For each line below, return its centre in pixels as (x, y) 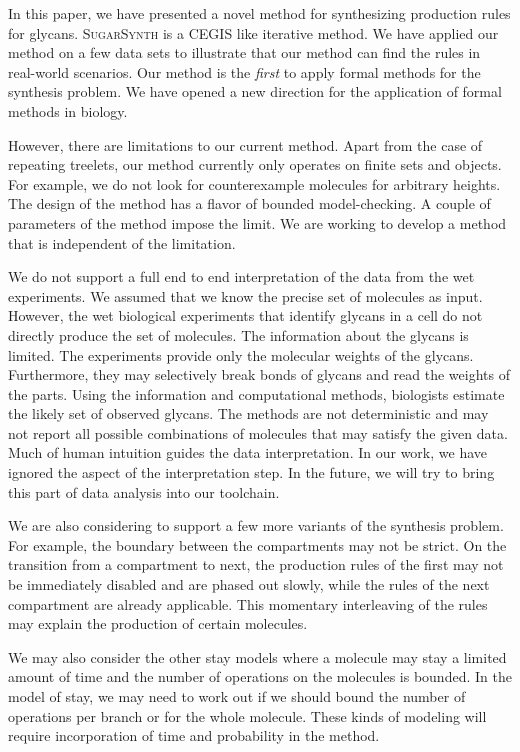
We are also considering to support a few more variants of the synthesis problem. (256, 525)
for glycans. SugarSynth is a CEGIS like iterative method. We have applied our (253, 32)
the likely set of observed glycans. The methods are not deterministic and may (248, 413)
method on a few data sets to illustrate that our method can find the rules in (244, 52)
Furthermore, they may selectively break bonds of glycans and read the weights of (259, 374)
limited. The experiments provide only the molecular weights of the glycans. (241, 354)
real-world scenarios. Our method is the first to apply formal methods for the (244, 71)
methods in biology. (68, 110)
